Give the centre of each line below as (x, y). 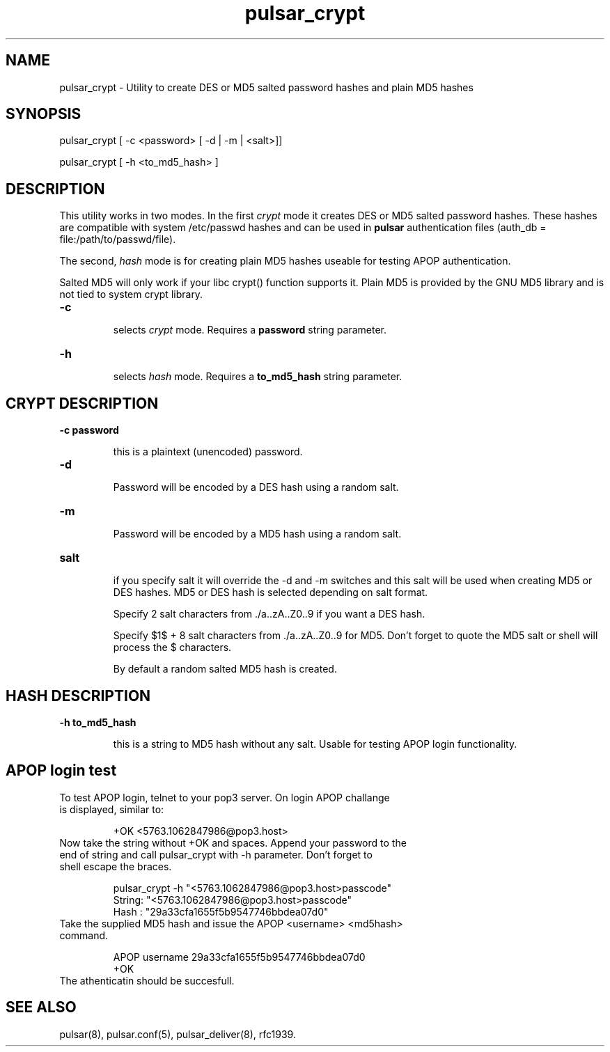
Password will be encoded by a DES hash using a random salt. (256, 487)
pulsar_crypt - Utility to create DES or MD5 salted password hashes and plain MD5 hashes (266, 87)
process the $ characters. (172, 647)
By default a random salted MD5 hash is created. (225, 669)
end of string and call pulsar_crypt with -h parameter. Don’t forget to (216, 854)
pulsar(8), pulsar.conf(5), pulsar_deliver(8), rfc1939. (178, 1034)
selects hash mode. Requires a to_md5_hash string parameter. (258, 377)
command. (84, 935)
